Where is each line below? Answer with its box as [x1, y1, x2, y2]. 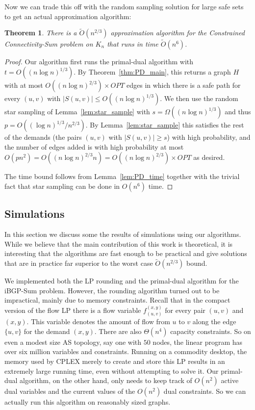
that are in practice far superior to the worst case [4, 258, 153, 268]
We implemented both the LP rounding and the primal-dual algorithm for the [4, 276, 239, 286]
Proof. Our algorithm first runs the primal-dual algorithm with [4, 56, 193, 66]
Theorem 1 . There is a [4, 27, 77, 38]
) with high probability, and [167, 132, 251, 142]
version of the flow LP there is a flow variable [4, 305, 141, 315]
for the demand [24, 326, 70, 336]
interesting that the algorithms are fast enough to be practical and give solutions [4, 248, 247, 258]
